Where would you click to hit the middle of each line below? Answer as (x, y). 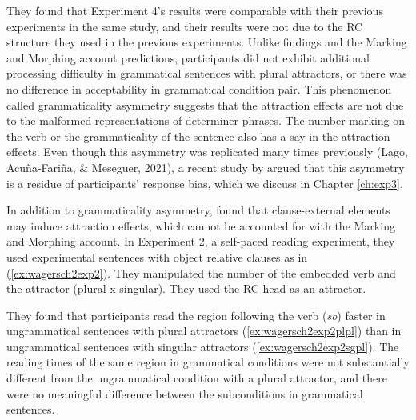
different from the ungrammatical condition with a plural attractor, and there (197, 378)
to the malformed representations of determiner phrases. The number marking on (206, 120)
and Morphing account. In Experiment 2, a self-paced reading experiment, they (201, 241)
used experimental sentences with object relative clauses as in (157, 256)
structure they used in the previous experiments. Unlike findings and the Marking (207, 42)
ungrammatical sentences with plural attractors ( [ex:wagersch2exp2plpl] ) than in (204, 331)
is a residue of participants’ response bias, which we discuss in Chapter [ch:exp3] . (205, 183)
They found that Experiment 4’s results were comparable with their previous (195, 10)
